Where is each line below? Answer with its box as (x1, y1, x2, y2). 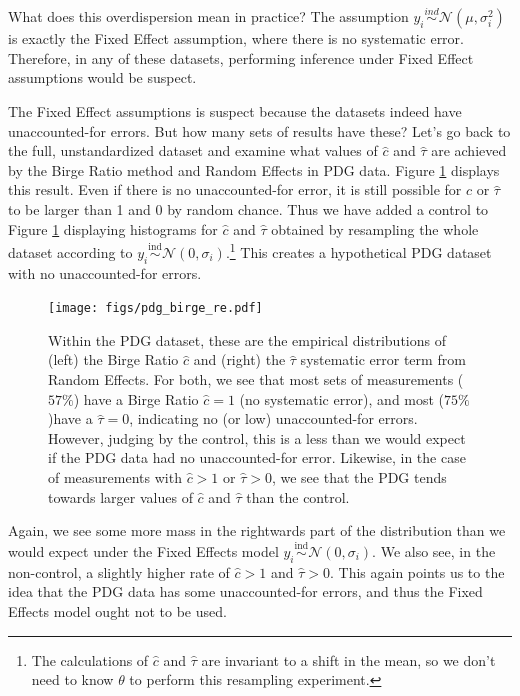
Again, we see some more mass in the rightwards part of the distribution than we (8, 520, 506, 541)
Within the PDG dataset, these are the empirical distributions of (48, 329, 446, 350)
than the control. (246, 486, 350, 507)
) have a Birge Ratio (73, 388, 199, 409)
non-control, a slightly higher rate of (8, 561, 230, 582)
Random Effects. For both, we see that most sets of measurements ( (48, 369, 464, 390)
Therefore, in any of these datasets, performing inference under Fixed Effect (8, 47, 474, 68)
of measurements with (48, 467, 182, 488)
